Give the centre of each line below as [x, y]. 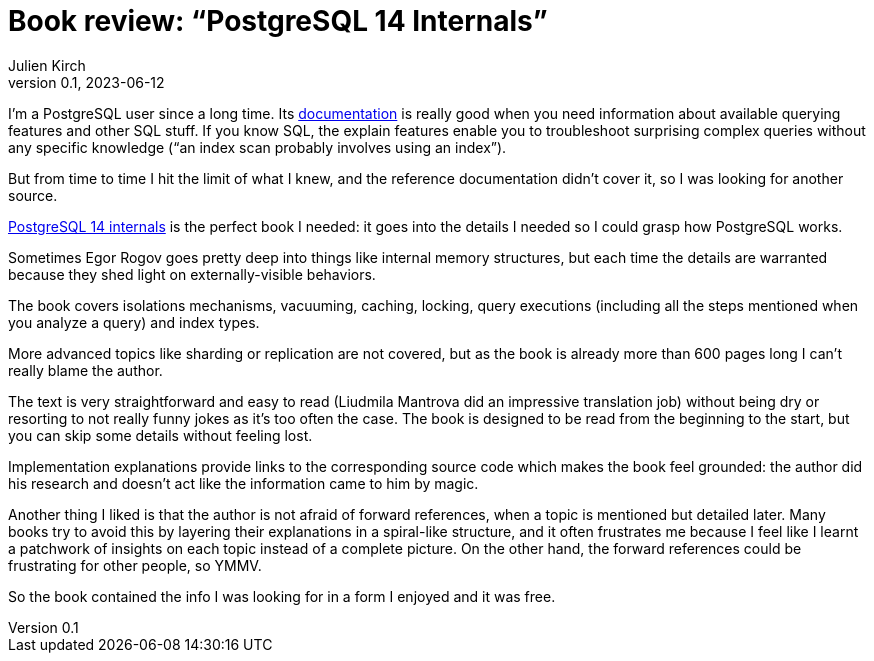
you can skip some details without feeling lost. [160, 435]
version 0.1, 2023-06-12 [86, 82]
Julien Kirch [47, 65]
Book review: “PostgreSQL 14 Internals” [278, 21]
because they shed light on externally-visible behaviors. [192, 274]
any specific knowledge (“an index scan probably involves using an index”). [257, 147]
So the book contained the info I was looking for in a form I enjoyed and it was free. [282, 596]
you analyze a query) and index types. [134, 322]
